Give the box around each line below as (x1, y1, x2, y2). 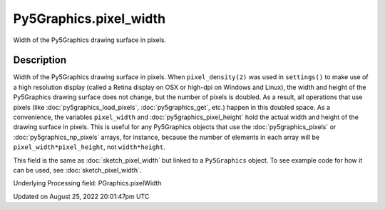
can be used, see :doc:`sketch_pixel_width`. (13, 165, 142, 174)
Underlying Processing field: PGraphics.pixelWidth (13, 179, 162, 188)
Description (13, 54, 67, 66)
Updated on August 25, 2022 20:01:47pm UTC (13, 192, 150, 200)
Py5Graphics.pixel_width (13, 11, 166, 26)
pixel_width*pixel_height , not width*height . (13, 143, 165, 151)
